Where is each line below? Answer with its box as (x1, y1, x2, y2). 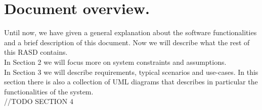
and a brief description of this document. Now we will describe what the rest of (4, 37, 250, 47)
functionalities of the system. (4, 86, 94, 96)
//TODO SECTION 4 (4, 96, 73, 106)
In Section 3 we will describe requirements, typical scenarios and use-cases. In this (4, 66, 258, 77)
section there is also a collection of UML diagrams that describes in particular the (4, 76, 258, 87)
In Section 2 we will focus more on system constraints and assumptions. (4, 56, 227, 67)
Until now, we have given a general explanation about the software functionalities (4, 27, 257, 38)
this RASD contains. (4, 47, 68, 57)
